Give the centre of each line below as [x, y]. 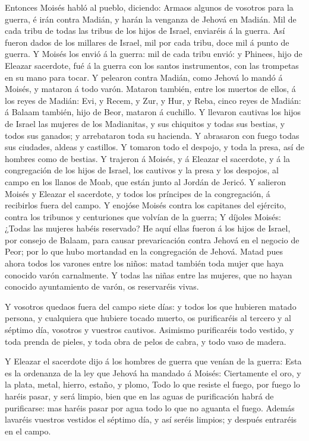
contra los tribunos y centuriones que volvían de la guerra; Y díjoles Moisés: [143, 216]
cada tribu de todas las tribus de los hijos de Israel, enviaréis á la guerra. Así [145, 31]
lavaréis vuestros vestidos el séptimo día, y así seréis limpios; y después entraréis [151, 419]
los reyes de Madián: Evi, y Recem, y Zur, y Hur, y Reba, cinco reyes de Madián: [153, 100]
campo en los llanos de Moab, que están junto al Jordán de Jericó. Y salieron [145, 181]
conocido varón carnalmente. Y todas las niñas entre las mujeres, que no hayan [149, 275]
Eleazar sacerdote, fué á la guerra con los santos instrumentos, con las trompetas [152, 65]
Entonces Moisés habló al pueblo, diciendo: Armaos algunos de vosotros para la [149, 7]
